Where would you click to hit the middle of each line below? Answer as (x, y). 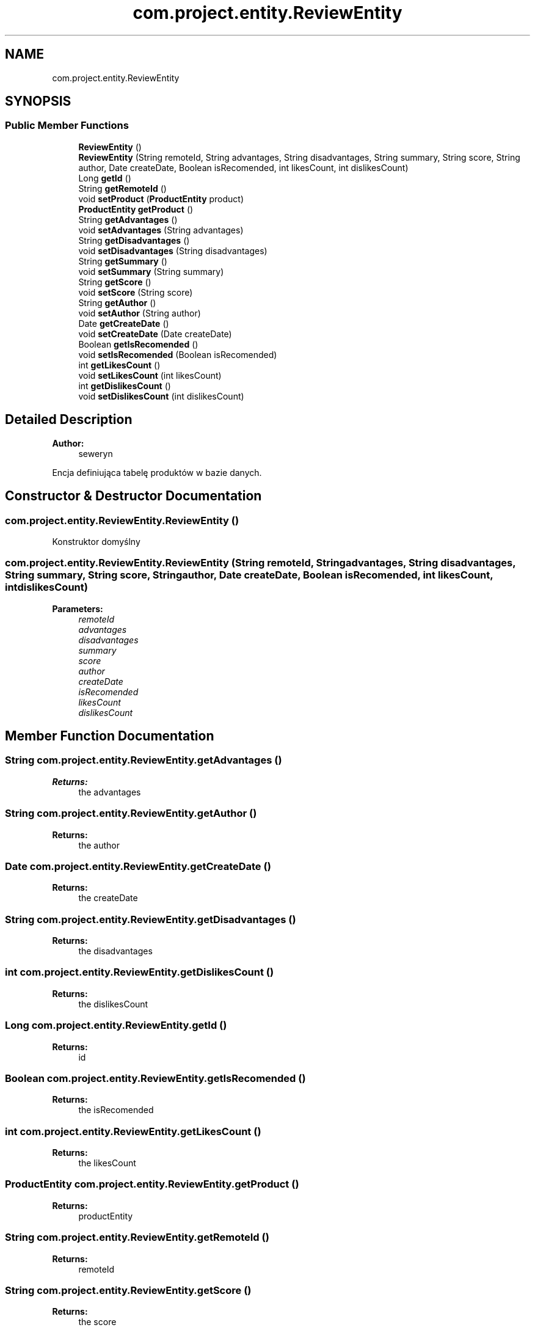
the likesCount (107, 1163)
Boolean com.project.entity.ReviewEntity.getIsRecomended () (155, 1078)
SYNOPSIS (38, 101)
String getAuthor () (117, 302)
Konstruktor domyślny (96, 541)
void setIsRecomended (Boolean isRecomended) (178, 354)
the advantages (110, 792)
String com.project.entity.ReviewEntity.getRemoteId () (137, 1237)
